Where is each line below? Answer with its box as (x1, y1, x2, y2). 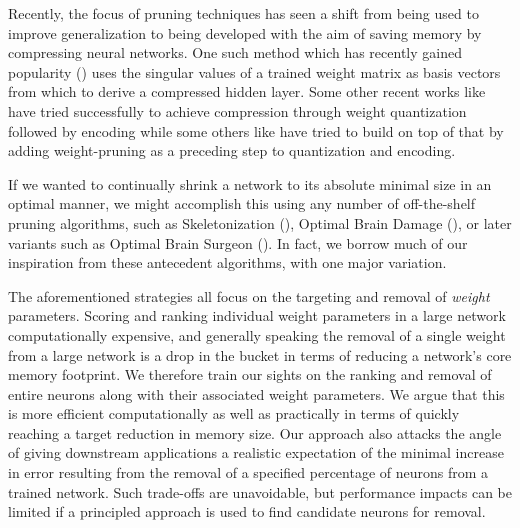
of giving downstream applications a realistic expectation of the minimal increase (8, 442, 504, 463)
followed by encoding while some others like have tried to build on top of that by (8, 120, 504, 141)
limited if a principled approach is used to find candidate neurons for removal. (8, 501, 486, 522)
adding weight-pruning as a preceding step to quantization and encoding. (8, 140, 456, 161)
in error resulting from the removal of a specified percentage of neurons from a (8, 462, 489, 483)
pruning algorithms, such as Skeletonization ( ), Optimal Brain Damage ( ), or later (8, 212, 512, 233)
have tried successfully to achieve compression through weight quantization (8, 100, 467, 121)
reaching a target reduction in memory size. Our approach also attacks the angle (8, 422, 502, 443)
